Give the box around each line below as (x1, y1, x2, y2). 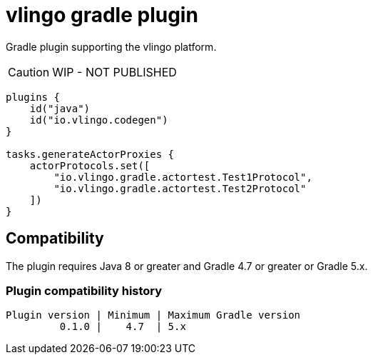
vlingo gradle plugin (6, 3, 198, 27)
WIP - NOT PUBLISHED (52, 64, 177, 79)
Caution (8, 64, 50, 79)
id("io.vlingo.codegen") (29, 114, 168, 126)
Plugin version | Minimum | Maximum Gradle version (6, 309, 301, 321)
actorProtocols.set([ (29, 159, 150, 171)
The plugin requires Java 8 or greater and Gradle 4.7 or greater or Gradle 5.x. (6, 259, 368, 272)
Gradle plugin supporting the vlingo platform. (6, 40, 217, 53)
